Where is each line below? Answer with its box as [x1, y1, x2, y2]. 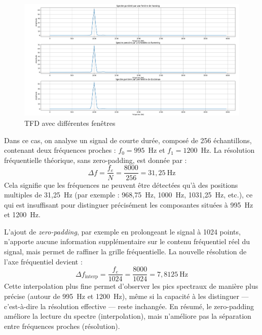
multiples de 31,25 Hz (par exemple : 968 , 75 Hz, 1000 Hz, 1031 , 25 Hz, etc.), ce [4, 189, 253, 200]
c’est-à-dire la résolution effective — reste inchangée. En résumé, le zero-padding [4, 300, 254, 311]
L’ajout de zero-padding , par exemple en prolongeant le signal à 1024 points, [4, 226, 241, 237]
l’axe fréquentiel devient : [4, 256, 83, 266]
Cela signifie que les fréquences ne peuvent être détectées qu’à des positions [4, 179, 238, 190]
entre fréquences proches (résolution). [4, 320, 120, 331]
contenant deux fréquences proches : [4, 145, 116, 155]
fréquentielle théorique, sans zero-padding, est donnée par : [4, 154, 187, 165]
